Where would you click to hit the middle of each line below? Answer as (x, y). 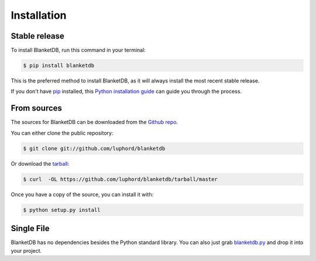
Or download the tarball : (40, 163)
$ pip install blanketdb (59, 66)
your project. (26, 250)
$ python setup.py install (62, 210)
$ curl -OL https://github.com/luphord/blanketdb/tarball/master (120, 179)
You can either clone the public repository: (62, 133)
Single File (30, 229)
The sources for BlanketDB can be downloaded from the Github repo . (95, 122)
